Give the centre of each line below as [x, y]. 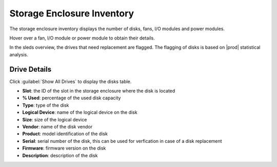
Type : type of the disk [46, 105]
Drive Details [30, 69]
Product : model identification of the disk [65, 134]
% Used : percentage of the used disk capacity [72, 98]
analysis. [19, 54]
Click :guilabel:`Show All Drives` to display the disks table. [71, 81]
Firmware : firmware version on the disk [64, 148]
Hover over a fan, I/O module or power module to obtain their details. [82, 38]
